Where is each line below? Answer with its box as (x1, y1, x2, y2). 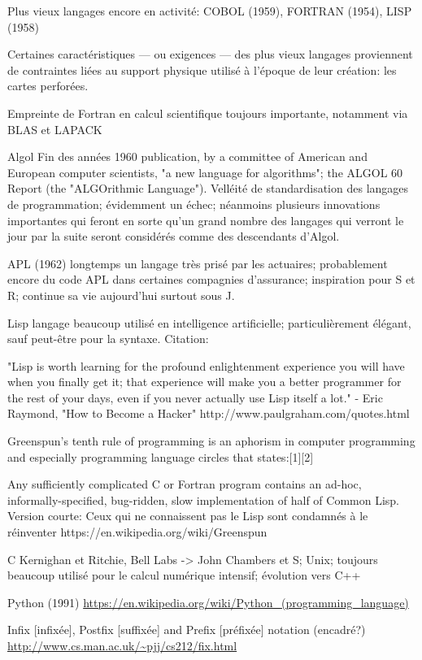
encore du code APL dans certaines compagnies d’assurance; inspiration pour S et (7, 271, 415, 288)
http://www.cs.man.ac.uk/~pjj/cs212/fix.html (7, 637, 237, 653)
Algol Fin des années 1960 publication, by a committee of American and (7, 148, 368, 165)
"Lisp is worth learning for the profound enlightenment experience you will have (7, 357, 405, 374)
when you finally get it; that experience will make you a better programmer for (7, 373, 402, 390)
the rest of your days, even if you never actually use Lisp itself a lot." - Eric (7, 389, 383, 406)
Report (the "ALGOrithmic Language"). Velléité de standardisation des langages (7, 180, 409, 197)
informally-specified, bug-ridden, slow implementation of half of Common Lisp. (7, 491, 399, 508)
